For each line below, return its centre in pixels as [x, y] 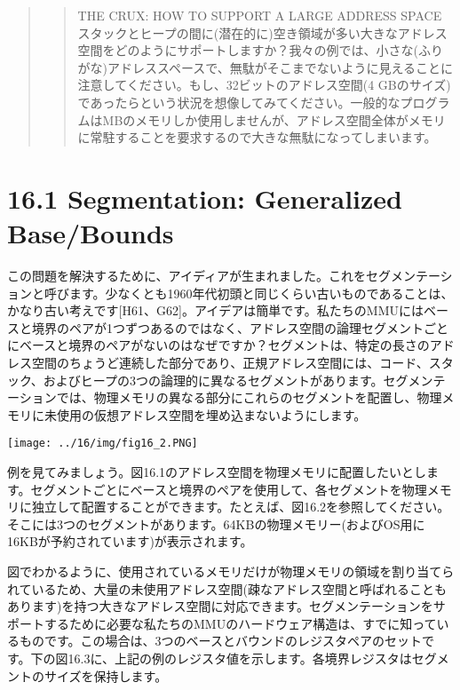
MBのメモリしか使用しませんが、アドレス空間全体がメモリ [274, 119]
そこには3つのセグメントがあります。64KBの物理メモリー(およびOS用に [216, 523]
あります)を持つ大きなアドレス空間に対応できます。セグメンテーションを [220, 606]
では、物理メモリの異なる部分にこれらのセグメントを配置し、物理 [249, 397]
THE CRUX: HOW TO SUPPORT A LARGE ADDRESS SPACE [260, 15]
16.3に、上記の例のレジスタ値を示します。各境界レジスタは [240, 658]
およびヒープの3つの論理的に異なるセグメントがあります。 [213, 380]
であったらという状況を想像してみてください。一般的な [239, 102]
